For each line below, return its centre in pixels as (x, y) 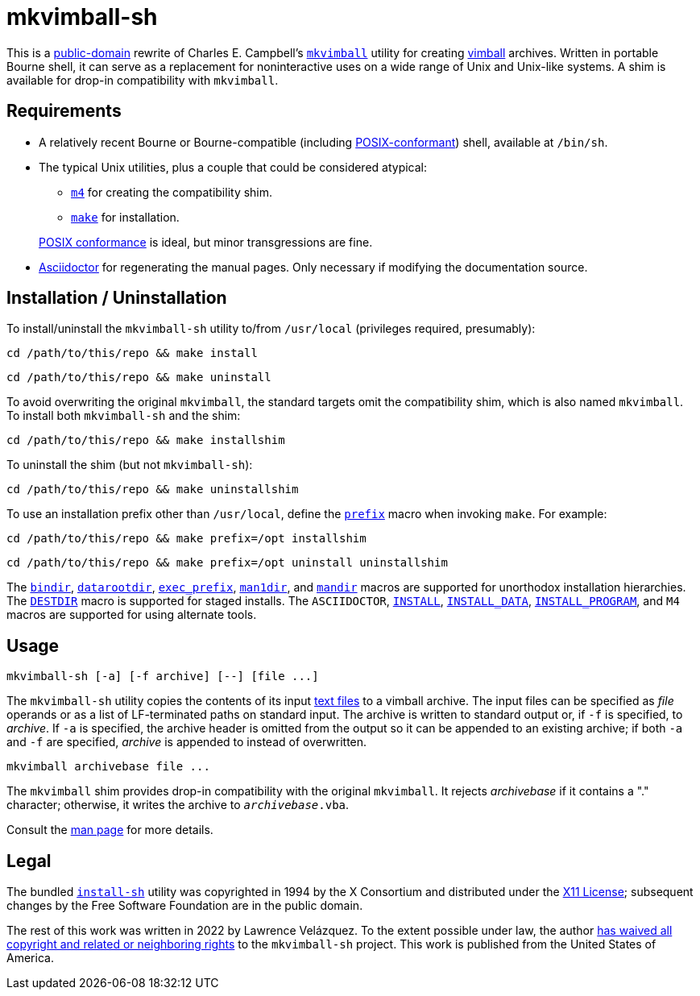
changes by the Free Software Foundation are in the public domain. (185, 906)
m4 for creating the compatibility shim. (172, 192)
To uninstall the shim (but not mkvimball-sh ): (130, 465)
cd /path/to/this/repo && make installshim (146, 440)
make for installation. (125, 217)
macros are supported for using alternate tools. (132, 615)
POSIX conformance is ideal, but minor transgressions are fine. (206, 242)
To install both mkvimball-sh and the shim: (124, 416)
